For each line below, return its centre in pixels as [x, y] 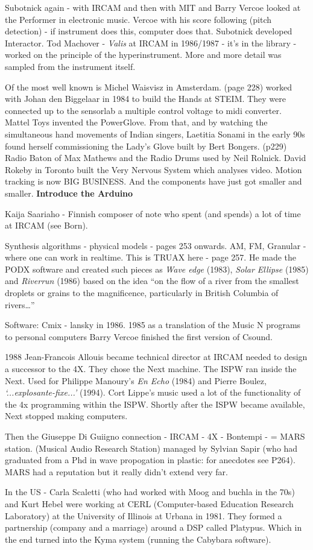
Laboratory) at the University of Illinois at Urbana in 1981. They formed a [144, 515]
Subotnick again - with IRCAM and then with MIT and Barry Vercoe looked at [153, 7]
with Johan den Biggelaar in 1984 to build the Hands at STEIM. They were [145, 99]
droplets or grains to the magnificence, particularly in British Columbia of [142, 293]
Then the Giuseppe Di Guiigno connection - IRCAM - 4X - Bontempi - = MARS [155, 436]
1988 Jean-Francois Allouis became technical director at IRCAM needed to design [156, 357]
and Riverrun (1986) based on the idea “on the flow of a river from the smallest [152, 281]
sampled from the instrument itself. [70, 66]
